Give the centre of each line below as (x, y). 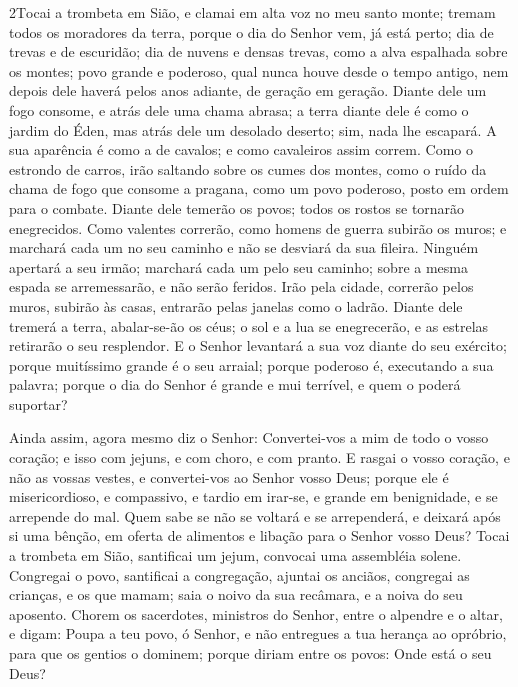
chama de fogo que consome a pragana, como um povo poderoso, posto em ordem (259, 188)
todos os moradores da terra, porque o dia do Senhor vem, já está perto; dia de (251, 31)
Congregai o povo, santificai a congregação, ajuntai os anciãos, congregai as (239, 574)
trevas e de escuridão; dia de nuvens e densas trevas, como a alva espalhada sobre (258, 51)
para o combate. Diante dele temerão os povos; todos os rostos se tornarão (237, 207)
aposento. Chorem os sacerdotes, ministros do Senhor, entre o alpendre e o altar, (256, 613)
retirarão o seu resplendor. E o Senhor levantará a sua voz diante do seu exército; (258, 345)
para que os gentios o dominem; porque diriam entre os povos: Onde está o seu (250, 653)
